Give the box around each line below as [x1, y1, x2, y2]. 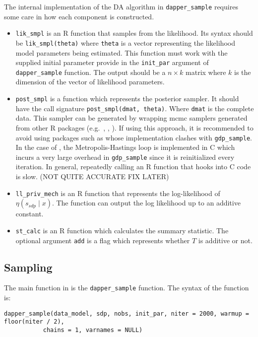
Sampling [4, 259, 53, 274]
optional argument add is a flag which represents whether [15, 235, 190, 245]
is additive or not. [198, 235, 253, 245]
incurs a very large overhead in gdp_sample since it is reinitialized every [15, 151, 235, 162]
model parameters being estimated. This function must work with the [15, 47, 228, 58]
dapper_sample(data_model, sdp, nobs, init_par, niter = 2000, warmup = [4, 310, 249, 317]
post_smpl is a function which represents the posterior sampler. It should [15, 93, 239, 104]
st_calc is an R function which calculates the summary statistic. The [15, 225, 229, 235]
